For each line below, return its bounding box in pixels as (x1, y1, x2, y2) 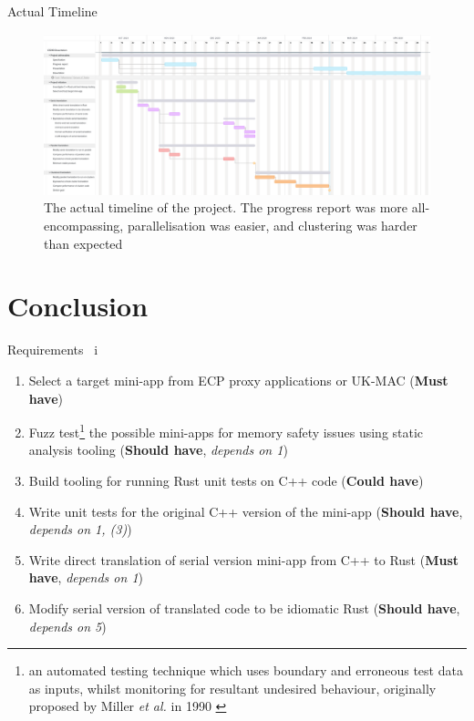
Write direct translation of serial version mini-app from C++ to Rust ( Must (28, 550, 459, 569)
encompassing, (44, 216, 124, 234)
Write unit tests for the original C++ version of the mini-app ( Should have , (28, 501, 463, 520)
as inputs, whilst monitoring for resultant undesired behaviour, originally (28, 678, 437, 697)
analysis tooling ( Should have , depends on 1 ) (28, 440, 288, 459)
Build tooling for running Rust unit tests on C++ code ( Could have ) (28, 470, 424, 489)
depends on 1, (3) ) (28, 520, 132, 539)
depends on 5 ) (28, 616, 107, 635)
